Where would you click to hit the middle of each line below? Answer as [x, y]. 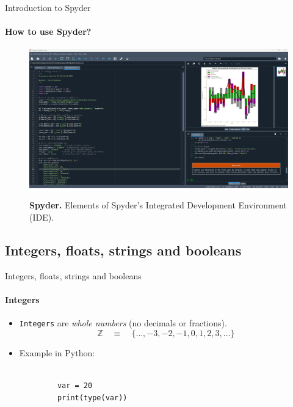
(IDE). [42, 217]
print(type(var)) [92, 398]
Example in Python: [57, 352]
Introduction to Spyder [48, 7]
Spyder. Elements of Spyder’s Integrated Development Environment [158, 205]
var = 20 [75, 385]
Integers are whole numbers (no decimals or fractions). [123, 323]
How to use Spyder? [48, 31]
